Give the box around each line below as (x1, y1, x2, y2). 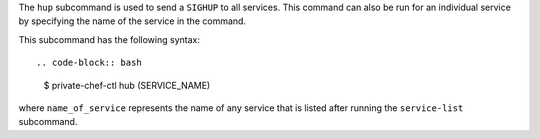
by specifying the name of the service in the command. (18, 15, 247, 27)
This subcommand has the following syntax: (18, 33, 200, 45)
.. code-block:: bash (36, 57, 142, 69)
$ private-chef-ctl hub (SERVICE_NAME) (43, 79, 211, 91)
